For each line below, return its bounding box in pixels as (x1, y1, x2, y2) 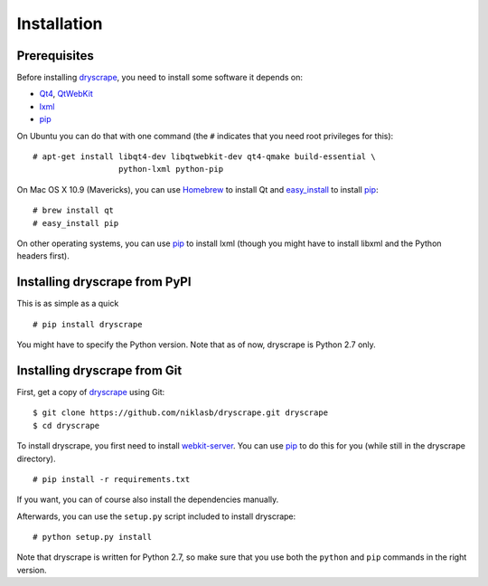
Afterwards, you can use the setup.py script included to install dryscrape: (16, 511, 296, 522)
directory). (16, 453, 56, 464)
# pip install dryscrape (33, 319, 143, 329)
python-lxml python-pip (117, 164, 224, 175)
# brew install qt (33, 205, 115, 216)
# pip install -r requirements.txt (33, 474, 191, 484)
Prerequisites (16, 48, 94, 63)
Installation (16, 14, 103, 33)
